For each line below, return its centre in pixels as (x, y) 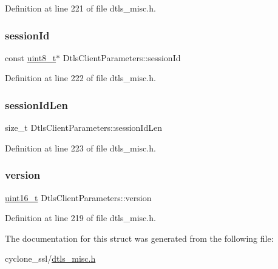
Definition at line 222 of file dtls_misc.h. (80, 78)
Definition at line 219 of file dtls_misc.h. (80, 218)
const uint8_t (31, 57)
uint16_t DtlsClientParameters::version (78, 197)
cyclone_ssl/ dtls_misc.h (50, 258)
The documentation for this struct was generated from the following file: (139, 238)
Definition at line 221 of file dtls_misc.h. (80, 8)
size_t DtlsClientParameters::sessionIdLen (83, 128)
